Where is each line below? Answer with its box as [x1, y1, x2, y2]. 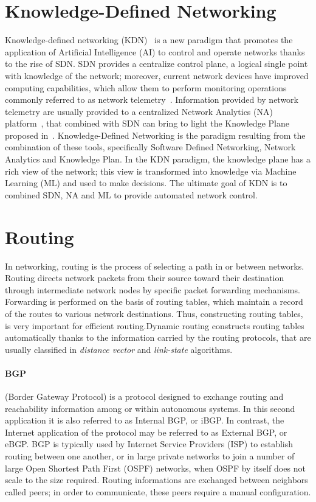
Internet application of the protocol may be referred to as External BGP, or [5, 425, 287, 438]
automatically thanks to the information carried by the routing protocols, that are [5, 331, 311, 344]
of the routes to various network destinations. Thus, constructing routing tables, [5, 307, 303, 319]
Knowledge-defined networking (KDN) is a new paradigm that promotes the [5, 33, 293, 46]
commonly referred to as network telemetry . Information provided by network [5, 93, 299, 106]
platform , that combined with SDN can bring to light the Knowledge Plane [5, 117, 289, 130]
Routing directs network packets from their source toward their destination [5, 271, 284, 284]
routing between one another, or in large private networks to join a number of [5, 450, 295, 462]
